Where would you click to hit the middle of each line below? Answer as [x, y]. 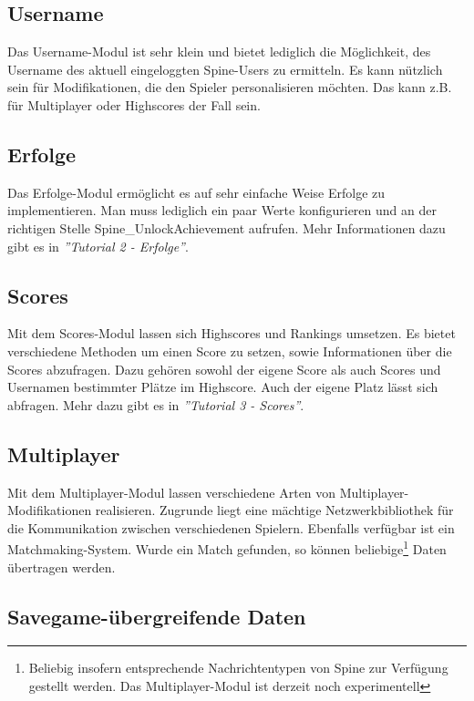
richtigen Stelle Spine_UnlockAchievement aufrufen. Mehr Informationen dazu [227, 227]
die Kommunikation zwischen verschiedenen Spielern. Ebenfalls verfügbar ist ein [231, 527]
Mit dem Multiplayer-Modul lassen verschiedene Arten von [172, 492]
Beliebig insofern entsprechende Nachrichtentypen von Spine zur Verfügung [238, 668]
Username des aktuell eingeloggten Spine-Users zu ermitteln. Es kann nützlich [225, 69]
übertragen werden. [62, 567]
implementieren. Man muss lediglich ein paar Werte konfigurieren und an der [222, 210]
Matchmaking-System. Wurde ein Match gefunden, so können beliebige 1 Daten [227, 547]
